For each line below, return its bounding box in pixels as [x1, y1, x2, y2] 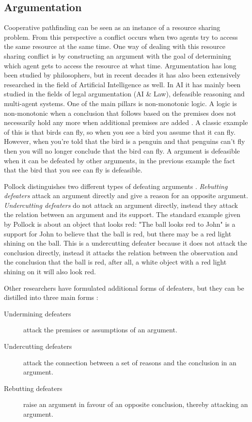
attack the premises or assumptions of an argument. [23, 325, 177, 335]
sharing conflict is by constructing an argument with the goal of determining [4, 50, 231, 61]
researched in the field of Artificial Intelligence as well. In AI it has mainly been [4, 79, 241, 89]
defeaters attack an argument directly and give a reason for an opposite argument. [4, 190, 248, 201]
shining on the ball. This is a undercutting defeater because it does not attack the [4, 238, 247, 248]
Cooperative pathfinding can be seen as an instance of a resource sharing [4, 22, 220, 32]
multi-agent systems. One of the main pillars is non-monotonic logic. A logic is [4, 98, 237, 108]
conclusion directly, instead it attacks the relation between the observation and [4, 247, 238, 257]
